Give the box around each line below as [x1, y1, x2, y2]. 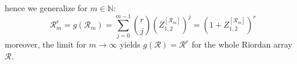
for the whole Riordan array [191, 38, 292, 50]
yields [119, 38, 141, 50]
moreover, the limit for [5, 38, 86, 50]
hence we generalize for [5, 2, 88, 14]
